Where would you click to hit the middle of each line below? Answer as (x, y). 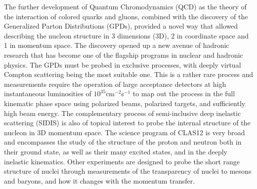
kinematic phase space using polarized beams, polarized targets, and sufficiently (125, 103)
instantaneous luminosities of (48, 94)
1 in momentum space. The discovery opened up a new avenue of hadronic (117, 45)
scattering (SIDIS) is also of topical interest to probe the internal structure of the (127, 123)
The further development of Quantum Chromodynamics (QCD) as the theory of (125, 6)
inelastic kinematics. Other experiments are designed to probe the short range (122, 161)
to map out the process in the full (184, 94)
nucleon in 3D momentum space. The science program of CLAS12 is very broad (125, 132)
